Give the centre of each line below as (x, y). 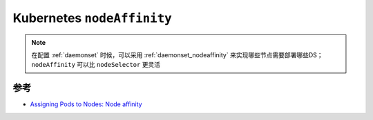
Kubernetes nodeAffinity (92, 18)
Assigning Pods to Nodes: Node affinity (86, 104)
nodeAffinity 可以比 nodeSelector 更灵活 (96, 65)
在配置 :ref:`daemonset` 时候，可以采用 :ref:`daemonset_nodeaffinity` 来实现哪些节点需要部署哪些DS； (177, 54)
